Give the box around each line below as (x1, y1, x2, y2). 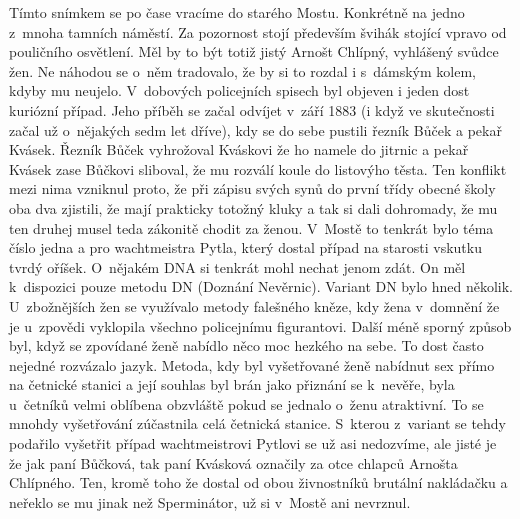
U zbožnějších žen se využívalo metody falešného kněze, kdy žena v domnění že (9, 295, 500, 316)
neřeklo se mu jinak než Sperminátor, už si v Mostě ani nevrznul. (9, 491, 411, 512)
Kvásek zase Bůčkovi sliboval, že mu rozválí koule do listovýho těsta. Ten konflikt (9, 158, 507, 179)
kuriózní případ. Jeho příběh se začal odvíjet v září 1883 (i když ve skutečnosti (9, 99, 495, 120)
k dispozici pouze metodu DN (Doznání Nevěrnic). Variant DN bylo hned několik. (9, 276, 513, 297)
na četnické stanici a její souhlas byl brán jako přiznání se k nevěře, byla (9, 374, 455, 395)
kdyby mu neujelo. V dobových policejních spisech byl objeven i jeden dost (9, 80, 470, 101)
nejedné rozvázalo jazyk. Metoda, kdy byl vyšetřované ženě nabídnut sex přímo (9, 354, 495, 375)
